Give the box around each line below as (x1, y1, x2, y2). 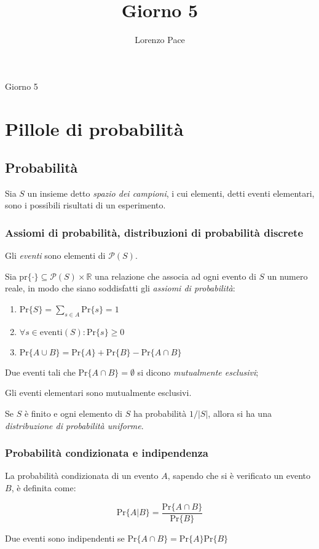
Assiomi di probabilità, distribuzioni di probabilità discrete (5, 225, 304, 240)
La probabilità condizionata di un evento (5, 469, 159, 482)
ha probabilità (133, 407, 187, 420)
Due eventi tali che (5, 365, 76, 378)
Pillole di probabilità (5, 116, 184, 141)
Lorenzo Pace (135, 33, 185, 46)
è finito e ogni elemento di (24, 407, 122, 420)
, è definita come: (11, 481, 76, 494)
